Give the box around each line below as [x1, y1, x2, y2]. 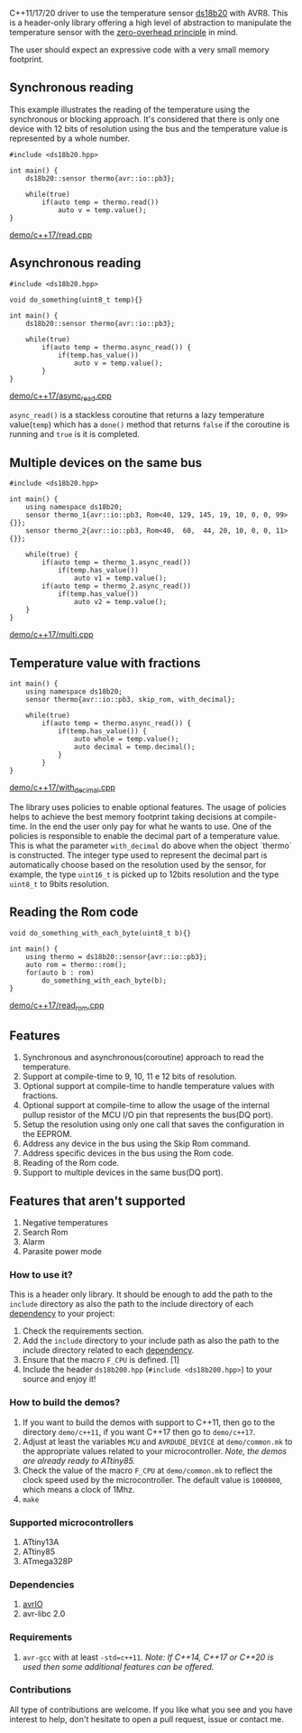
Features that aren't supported [9, 1193, 186, 1208]
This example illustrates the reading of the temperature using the [9, 104, 251, 115]
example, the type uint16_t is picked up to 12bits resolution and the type [9, 869, 279, 880]
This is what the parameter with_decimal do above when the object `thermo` [9, 840, 293, 851]
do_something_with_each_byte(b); [41, 975, 168, 985]
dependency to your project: [9, 1309, 115, 1319]
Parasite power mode [22, 1246, 102, 1257]
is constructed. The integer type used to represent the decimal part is [9, 849, 268, 861]
